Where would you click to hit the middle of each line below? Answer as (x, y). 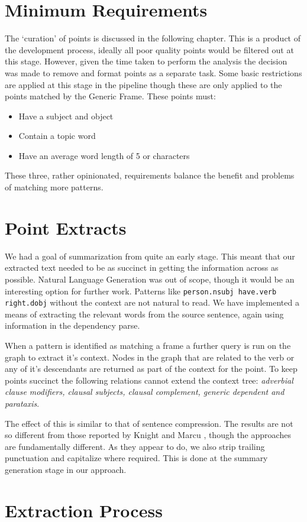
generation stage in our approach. (66, 469)
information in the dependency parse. (72, 325)
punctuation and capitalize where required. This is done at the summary (136, 458)
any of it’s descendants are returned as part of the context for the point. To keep (151, 369)
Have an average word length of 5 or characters (104, 155)
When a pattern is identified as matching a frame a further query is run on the (148, 346)
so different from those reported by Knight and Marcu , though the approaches (148, 435)
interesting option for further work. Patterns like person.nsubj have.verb (141, 291)
